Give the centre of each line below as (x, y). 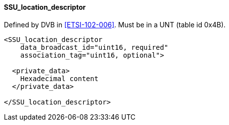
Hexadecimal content (59, 78)
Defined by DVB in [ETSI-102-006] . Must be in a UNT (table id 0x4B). (115, 24)
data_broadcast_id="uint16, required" (94, 47)
